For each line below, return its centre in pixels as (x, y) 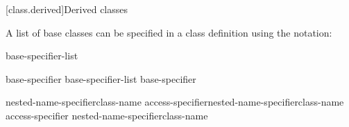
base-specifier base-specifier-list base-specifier (101, 78)
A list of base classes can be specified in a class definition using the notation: (169, 32)
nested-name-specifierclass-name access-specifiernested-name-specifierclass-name (175, 102)
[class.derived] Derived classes (67, 9)
